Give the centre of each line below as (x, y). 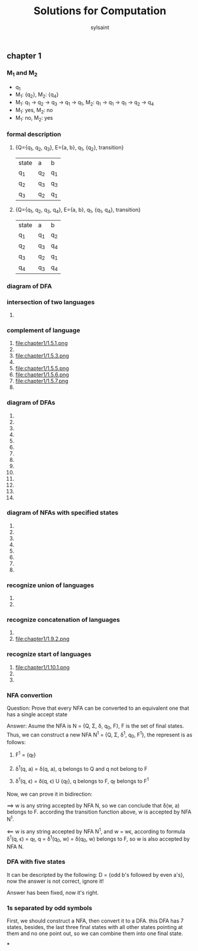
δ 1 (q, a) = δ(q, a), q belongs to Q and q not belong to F (81, 768)
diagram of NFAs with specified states (63, 513)
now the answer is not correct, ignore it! (55, 881)
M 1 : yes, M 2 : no (34, 111)
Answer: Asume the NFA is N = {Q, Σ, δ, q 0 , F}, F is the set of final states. (95, 726)
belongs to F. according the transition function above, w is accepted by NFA (99, 812)
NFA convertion (30, 695)
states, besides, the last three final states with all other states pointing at (95, 927)
